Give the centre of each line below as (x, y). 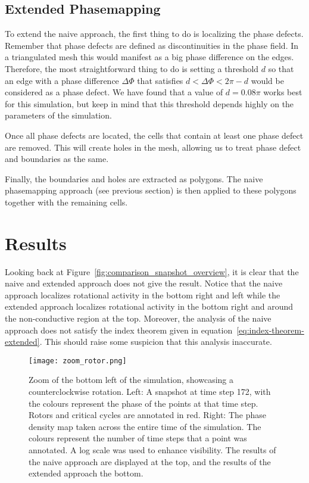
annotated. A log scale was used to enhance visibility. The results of (152, 450)
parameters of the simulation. (58, 115)
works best (283, 92)
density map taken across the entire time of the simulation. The (145, 426)
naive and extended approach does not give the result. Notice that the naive (144, 283)
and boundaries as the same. (57, 159)
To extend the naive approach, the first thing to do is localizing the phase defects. (154, 34)
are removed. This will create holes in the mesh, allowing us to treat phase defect (153, 147)
